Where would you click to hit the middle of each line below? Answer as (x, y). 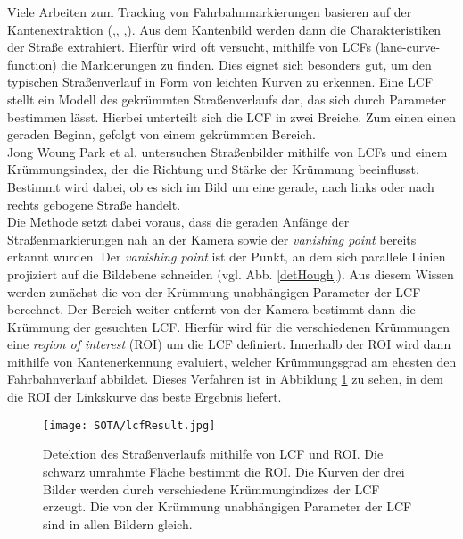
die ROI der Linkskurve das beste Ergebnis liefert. (145, 397)
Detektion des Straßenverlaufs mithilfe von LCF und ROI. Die (213, 454)
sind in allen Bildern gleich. (118, 523)
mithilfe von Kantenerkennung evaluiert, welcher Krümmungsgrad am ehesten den (232, 361)
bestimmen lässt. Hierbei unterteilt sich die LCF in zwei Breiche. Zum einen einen (232, 116)
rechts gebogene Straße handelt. (94, 204)
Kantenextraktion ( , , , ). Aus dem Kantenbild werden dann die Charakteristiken (224, 29)
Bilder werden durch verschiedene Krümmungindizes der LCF (211, 489)
